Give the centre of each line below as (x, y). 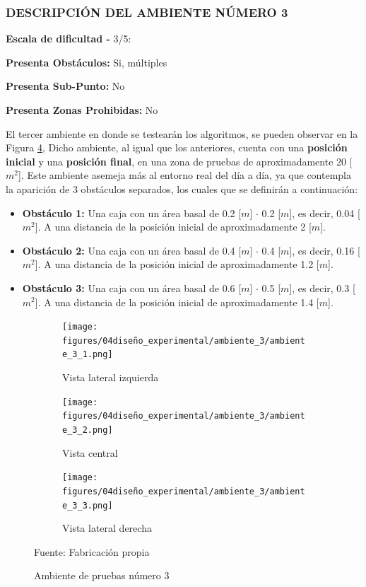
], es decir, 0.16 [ (325, 250)
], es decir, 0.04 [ (325, 213)
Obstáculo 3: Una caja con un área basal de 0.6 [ (132, 287)
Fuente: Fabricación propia (92, 551)
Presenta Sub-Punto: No (65, 86)
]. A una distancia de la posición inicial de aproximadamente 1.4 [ (177, 302)
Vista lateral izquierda (111, 377)
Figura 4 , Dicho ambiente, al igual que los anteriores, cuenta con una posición (177, 147)
